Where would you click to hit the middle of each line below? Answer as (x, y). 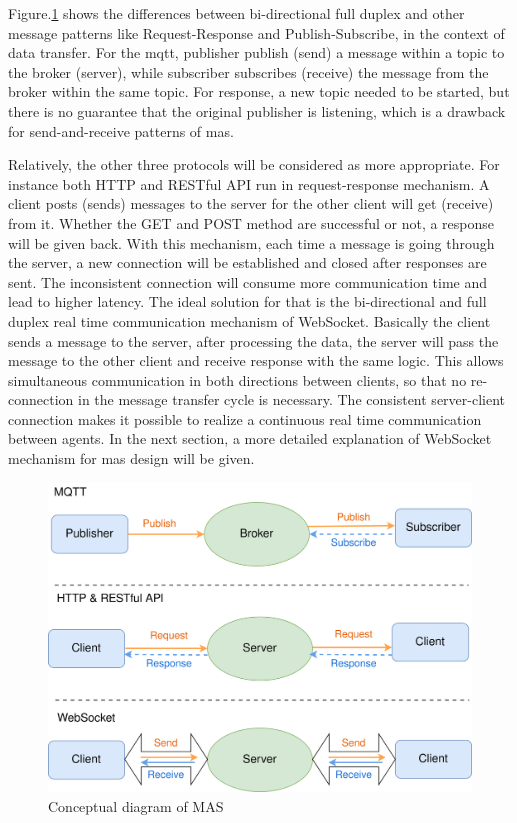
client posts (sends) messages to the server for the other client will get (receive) (251, 203)
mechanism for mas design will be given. (131, 458)
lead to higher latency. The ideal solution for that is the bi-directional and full (247, 301)
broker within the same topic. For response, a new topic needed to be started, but (259, 91)
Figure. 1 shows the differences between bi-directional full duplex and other (236, 13)
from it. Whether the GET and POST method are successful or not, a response (251, 222)
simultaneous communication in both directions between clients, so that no (237, 379)
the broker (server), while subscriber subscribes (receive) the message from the (248, 71)
